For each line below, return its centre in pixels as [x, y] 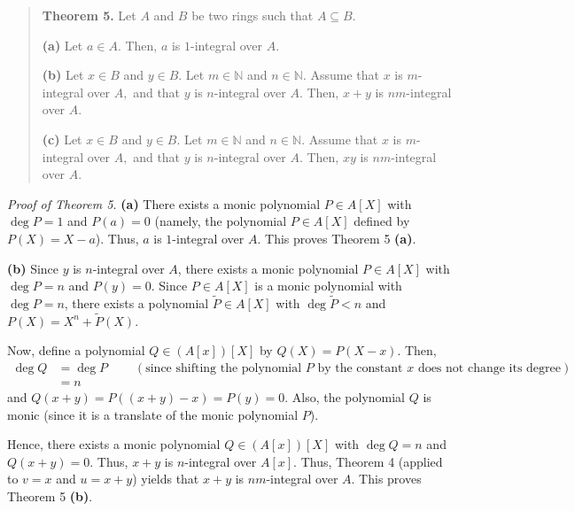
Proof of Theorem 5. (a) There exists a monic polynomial [164, 203]
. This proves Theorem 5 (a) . [337, 238]
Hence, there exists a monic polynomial [114, 444]
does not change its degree [489, 368]
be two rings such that [253, 15]
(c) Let [62, 139]
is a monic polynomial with [328, 286]
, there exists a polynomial [136, 302]
